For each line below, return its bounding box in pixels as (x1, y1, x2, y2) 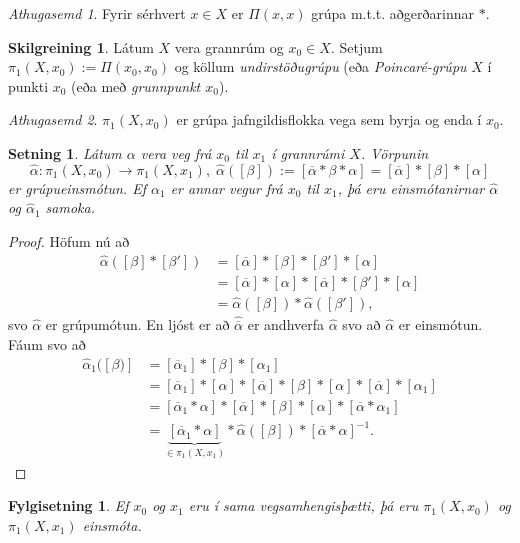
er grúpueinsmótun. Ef (8, 177, 146, 198)
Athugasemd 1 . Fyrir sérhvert (8, 3, 186, 23)
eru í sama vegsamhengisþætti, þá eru (188, 495, 419, 516)
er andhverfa (247, 314, 325, 335)
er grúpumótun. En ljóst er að (45, 314, 230, 335)
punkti (8, 75, 49, 96)
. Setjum (330, 36, 383, 57)
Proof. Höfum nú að (8, 230, 130, 251)
